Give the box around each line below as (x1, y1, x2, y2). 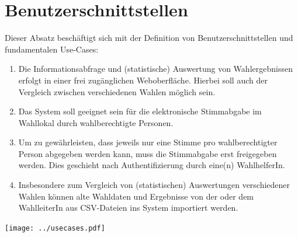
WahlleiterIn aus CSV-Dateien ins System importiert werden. (18, 201, 238, 214)
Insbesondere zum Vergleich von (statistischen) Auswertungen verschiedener (18, 179, 290, 191)
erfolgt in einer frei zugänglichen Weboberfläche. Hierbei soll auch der (18, 74, 268, 86)
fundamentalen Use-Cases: (5, 43, 99, 55)
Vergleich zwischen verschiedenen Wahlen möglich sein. (18, 85, 216, 97)
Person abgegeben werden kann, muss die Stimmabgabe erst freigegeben (18, 147, 277, 159)
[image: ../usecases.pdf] (5, 224, 105, 232)
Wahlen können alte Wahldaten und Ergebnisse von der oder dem (18, 190, 254, 202)
